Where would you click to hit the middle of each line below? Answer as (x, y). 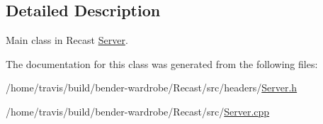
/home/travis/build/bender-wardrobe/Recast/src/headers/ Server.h (152, 88)
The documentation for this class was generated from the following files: (162, 63)
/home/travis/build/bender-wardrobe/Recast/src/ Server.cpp (138, 111)
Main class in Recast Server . (67, 40)
